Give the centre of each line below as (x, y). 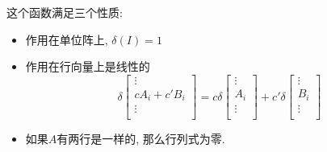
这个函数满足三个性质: (65, 12)
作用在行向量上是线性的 (88, 66)
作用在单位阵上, (67, 39)
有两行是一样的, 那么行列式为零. (141, 139)
